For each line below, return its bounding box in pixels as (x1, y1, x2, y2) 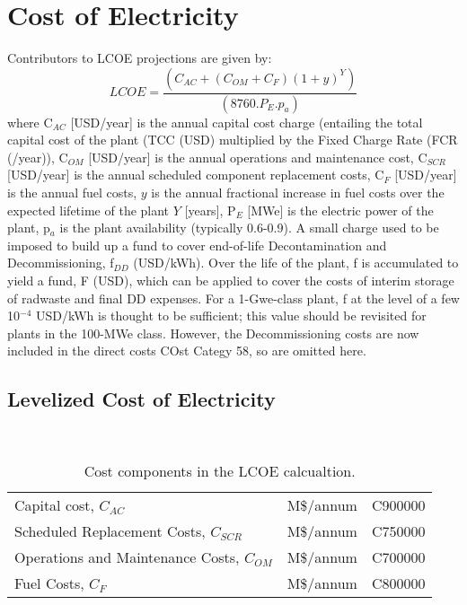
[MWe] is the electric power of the (247, 200, 434, 219)
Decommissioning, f (7, 253, 114, 272)
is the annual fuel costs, (7, 182, 137, 201)
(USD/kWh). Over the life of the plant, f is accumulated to (133, 253, 459, 272)
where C (7, 112, 53, 131)
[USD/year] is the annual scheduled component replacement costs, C (7, 165, 384, 184)
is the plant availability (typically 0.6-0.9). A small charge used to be (59, 218, 439, 237)
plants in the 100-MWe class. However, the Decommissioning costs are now (7, 323, 419, 342)
